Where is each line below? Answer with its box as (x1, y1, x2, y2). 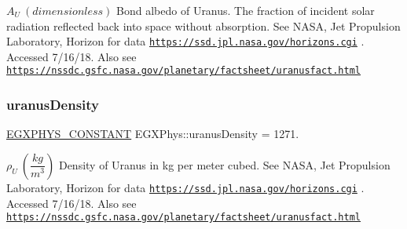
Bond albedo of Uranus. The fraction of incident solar (116, 2, 375, 18)
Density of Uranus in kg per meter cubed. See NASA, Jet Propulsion (58, 156, 390, 173)
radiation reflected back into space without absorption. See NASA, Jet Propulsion (6, 17, 401, 34)
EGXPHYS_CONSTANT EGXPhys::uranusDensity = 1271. (6, 125, 299, 142)
